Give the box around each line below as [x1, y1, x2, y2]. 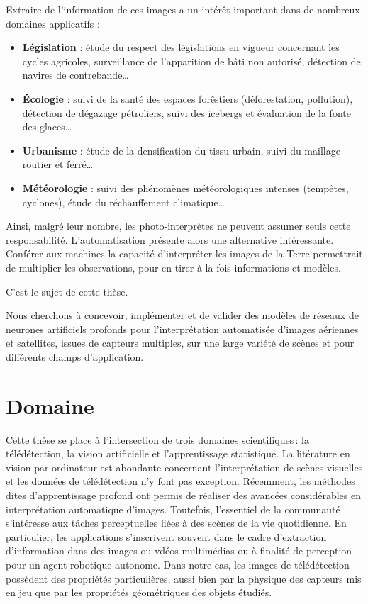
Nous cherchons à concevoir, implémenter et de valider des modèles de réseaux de [6, 308, 359, 323]
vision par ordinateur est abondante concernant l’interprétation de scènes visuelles [6, 459, 363, 474]
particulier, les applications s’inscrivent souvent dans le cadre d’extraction [6, 529, 327, 544]
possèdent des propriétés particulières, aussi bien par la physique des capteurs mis [6, 571, 362, 586]
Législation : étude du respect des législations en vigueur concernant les [22, 40, 340, 55]
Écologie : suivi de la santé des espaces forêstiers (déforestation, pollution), [22, 91, 353, 106]
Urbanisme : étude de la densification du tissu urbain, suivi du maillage [22, 142, 340, 157]
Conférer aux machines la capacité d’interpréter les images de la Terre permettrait [6, 246, 363, 261]
